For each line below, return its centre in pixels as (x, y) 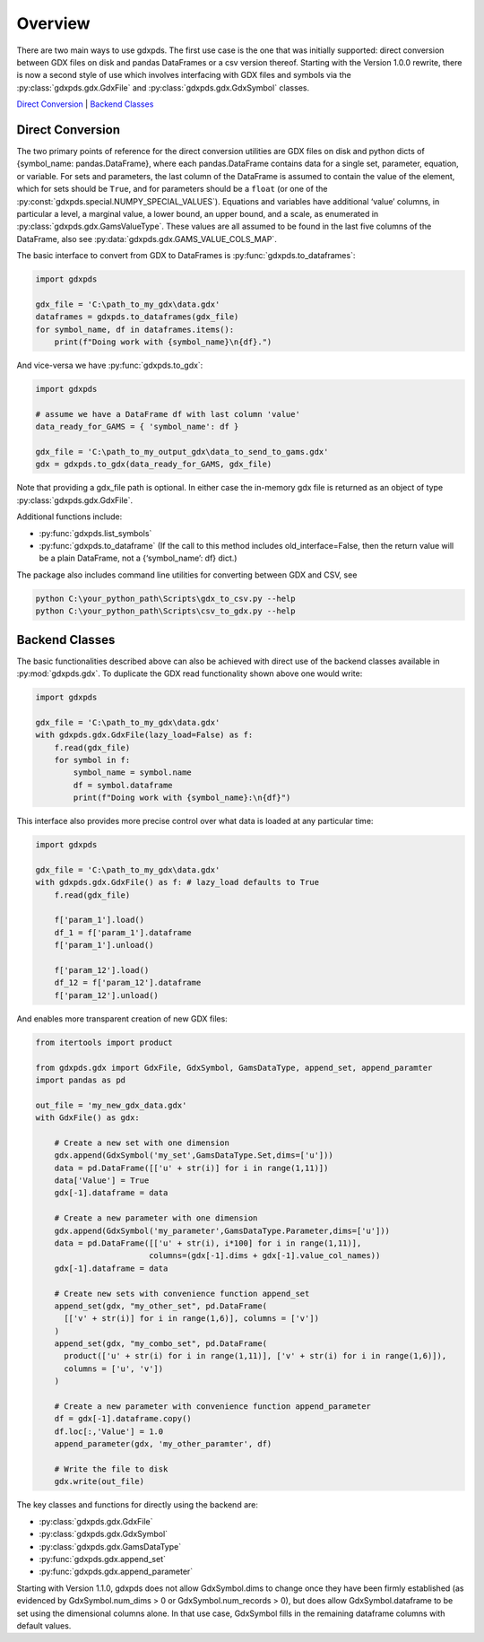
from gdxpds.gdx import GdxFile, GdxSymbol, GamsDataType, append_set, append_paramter (234, 1068)
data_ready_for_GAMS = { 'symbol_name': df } (137, 427)
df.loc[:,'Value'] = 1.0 (109, 1431)
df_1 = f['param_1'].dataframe (123, 932)
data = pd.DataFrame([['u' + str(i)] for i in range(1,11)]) (191, 1168)
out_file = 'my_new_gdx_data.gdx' (111, 1105)
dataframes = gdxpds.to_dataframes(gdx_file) (137, 317)
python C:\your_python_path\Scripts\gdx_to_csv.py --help (165, 598)
